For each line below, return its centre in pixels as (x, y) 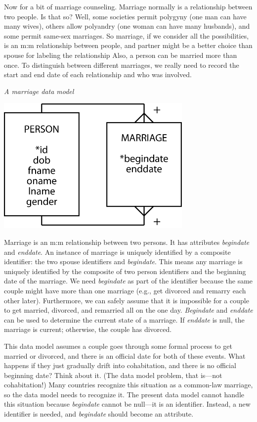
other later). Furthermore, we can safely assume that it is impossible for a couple (127, 300)
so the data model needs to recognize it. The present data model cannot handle (124, 394)
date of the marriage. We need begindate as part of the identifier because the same (128, 281)
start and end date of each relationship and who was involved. (98, 74)
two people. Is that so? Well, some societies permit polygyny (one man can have (125, 16)
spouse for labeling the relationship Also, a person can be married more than (121, 55)
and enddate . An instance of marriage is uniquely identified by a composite (117, 252)
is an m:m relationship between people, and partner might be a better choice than (128, 45)
